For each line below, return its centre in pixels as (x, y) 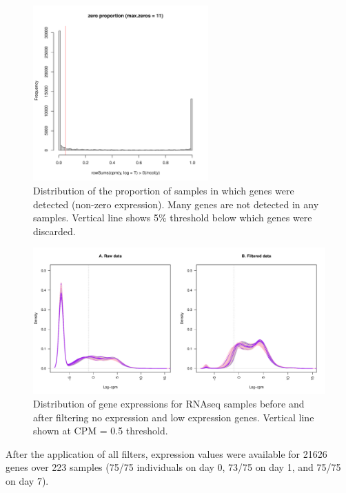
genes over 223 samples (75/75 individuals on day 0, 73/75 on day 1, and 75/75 (173, 467)
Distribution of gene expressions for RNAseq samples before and (169, 403)
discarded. (54, 231)
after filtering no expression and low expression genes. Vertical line (174, 417)
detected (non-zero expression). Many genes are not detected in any (176, 204)
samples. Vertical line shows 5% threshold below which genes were (173, 218)
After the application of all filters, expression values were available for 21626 (166, 453)
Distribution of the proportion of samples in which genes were (164, 190)
